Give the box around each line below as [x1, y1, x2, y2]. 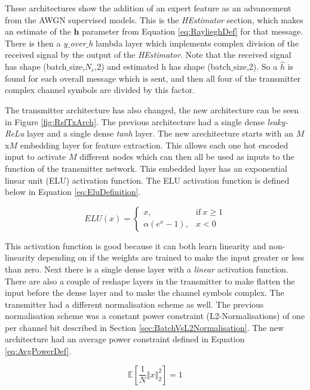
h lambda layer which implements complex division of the [88, 36, 299, 49]
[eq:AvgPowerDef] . [5, 345, 72, 357]
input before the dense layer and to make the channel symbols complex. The [5, 286, 284, 299]
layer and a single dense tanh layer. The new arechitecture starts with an [26, 127, 294, 140]
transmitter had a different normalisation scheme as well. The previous [5, 298, 264, 310]
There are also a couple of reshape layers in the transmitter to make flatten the [5, 274, 295, 287]
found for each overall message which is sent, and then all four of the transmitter [5, 72, 301, 84]
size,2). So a [234, 60, 278, 73]
